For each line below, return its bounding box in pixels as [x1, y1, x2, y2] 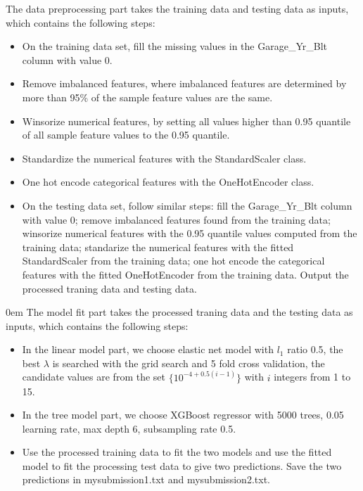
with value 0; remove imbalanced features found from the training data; [22, 212, 331, 227]
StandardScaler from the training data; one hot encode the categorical [22, 253, 325, 268]
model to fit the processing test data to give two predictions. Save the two [22, 458, 342, 473]
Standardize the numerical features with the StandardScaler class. [22, 151, 307, 165]
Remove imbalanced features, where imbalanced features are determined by [22, 76, 347, 91]
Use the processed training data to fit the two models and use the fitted [22, 445, 332, 459]
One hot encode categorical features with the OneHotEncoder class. [22, 174, 314, 189]
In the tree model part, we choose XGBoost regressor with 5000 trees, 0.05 [22, 407, 344, 422]
